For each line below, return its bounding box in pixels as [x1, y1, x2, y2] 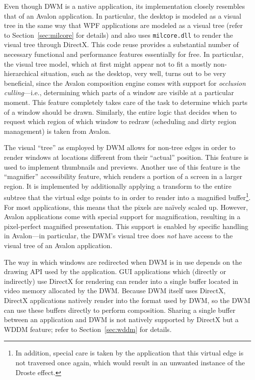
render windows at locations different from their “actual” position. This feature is [4, 152, 249, 162]
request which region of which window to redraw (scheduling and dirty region [4, 116, 236, 127]
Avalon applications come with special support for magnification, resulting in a [4, 211, 241, 222]
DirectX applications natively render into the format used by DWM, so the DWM [4, 295, 251, 305]
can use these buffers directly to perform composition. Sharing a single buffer [4, 304, 235, 315]
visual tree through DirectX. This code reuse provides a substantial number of [4, 39, 239, 50]
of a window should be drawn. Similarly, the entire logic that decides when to [4, 106, 237, 117]
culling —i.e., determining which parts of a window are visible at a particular [4, 87, 234, 98]
